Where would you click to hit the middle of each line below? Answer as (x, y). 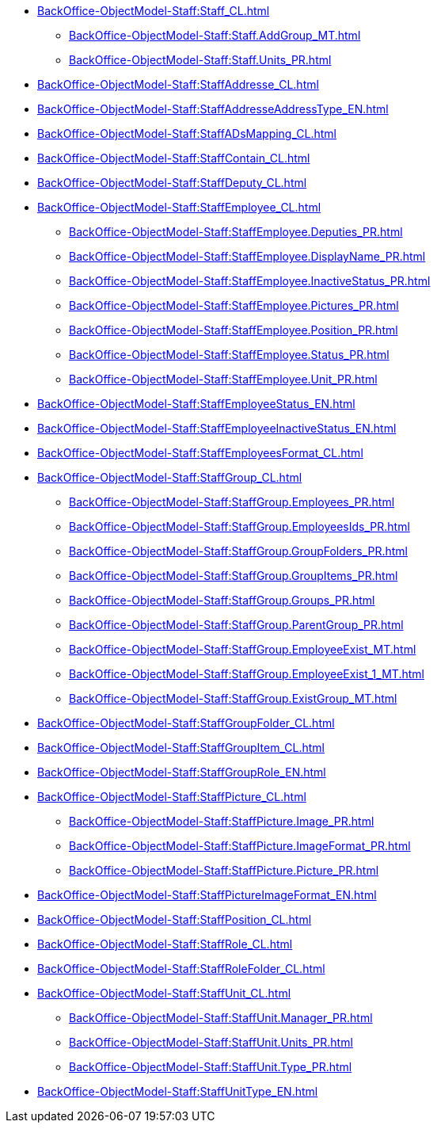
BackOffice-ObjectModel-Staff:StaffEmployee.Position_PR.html (234, 330)
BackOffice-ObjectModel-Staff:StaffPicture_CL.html (172, 797)
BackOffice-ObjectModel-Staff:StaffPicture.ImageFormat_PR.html (240, 846)
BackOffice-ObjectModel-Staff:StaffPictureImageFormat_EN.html (207, 895)
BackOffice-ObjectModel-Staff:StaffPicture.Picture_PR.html (224, 870)
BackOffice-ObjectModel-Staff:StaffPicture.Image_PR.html (222, 821)
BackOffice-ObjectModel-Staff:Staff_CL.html (154, 11)
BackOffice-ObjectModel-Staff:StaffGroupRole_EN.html (182, 772)
